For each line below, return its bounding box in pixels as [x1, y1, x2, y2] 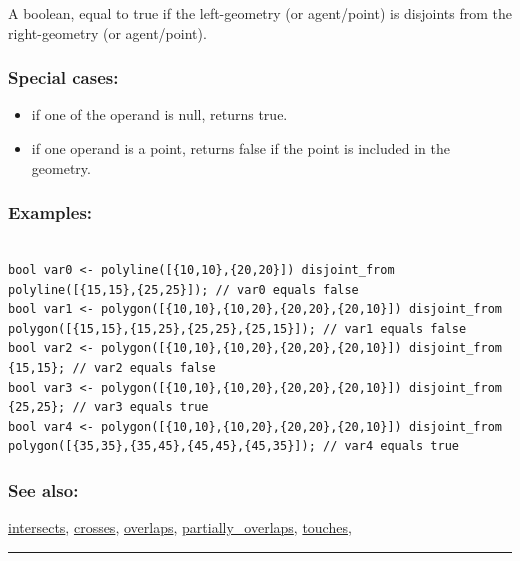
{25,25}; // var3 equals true [8, 400, 209, 415]
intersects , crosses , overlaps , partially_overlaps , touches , [8, 517, 352, 538]
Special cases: [8, 65, 119, 90]
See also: [8, 477, 79, 502]
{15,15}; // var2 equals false [8, 360, 216, 375]
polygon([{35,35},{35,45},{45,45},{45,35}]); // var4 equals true [8, 439, 460, 454]
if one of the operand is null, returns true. [31, 104, 288, 125]
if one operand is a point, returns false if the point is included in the [31, 138, 450, 158]
